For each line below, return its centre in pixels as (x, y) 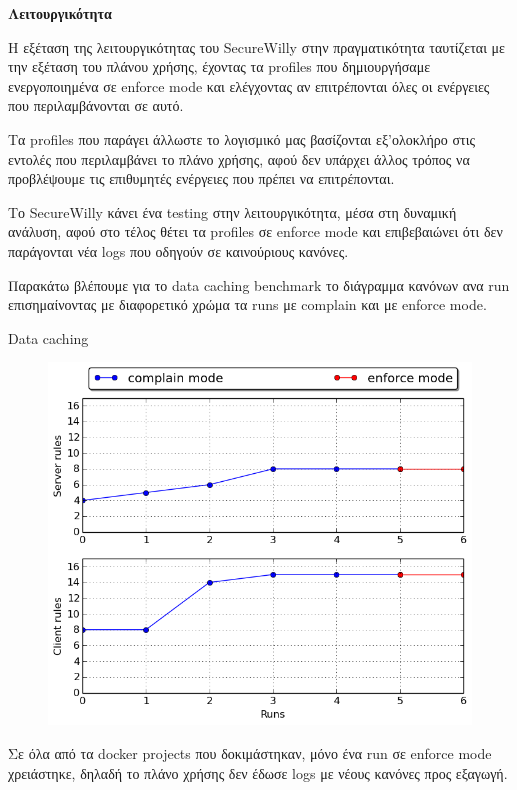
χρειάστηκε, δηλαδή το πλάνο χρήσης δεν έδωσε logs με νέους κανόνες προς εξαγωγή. (258, 772)
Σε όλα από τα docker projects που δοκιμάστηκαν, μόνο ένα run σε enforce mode (250, 753)
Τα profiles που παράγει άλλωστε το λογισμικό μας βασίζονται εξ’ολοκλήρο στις (241, 138)
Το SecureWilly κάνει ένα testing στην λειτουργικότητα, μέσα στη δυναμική (232, 211)
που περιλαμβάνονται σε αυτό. (96, 105)
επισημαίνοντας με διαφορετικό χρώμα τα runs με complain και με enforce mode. (247, 304)
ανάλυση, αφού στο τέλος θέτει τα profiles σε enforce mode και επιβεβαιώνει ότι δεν (255, 231)
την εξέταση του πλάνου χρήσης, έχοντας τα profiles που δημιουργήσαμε (219, 66)
